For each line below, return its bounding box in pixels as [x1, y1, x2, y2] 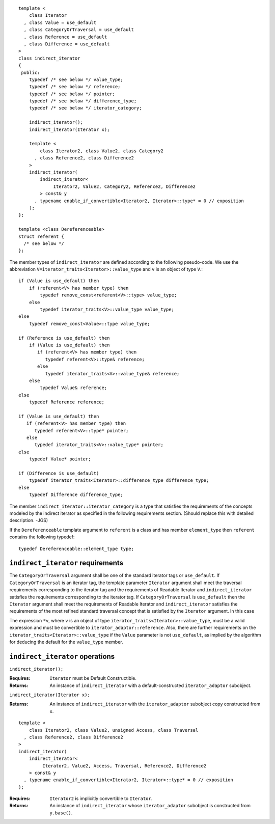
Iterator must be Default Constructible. [49, 675, 137, 681]
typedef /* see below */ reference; [29, 84, 121, 90]
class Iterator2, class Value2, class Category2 [40, 148, 164, 154]
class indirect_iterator [18, 55, 80, 61]
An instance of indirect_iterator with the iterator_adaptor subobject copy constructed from [49, 701, 261, 707]
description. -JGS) [9, 517, 48, 524]
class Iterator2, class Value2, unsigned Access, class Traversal [29, 727, 199, 733]
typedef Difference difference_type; [29, 492, 123, 498]
